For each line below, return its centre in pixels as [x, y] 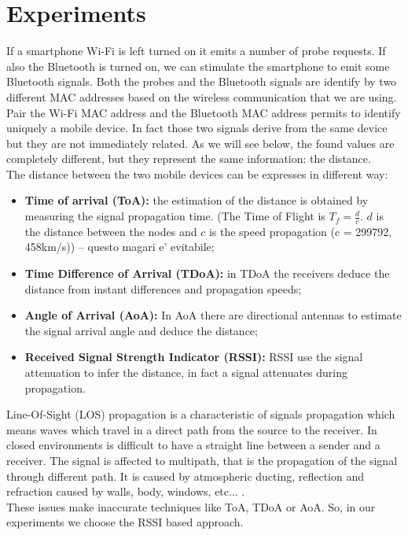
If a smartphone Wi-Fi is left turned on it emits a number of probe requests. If [196, 51]
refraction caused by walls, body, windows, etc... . [126, 491]
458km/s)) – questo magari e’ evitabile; [119, 247]
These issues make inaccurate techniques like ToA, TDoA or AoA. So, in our [191, 506]
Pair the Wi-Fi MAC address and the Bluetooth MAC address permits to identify [204, 112]
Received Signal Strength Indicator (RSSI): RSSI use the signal [194, 357]
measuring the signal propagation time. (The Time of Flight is [175, 216]
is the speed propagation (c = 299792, [300, 231]
